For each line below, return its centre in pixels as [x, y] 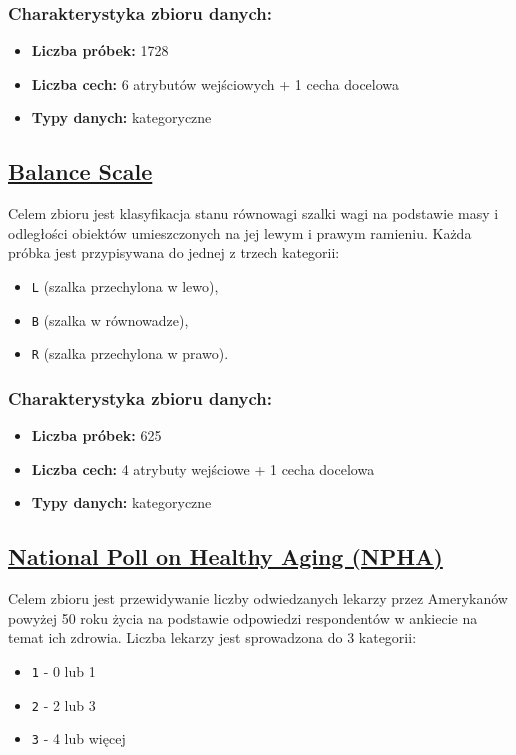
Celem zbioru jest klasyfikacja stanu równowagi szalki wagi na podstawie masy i [253, 213]
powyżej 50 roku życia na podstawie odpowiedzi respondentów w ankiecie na [243, 617]
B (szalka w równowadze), [110, 319]
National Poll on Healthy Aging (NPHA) [225, 556]
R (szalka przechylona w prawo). [130, 353]
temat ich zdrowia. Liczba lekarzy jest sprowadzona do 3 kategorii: [212, 637]
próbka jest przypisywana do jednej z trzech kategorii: [174, 252]
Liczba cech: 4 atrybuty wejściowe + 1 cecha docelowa [203, 468]
